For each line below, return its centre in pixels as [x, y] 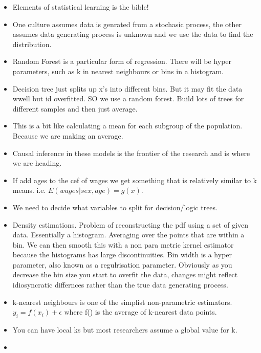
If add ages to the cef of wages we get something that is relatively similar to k [135, 180]
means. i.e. [29, 190]
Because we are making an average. [68, 135]
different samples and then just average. [75, 108]
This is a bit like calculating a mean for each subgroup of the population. [127, 126]
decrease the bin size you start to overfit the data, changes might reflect [125, 274]
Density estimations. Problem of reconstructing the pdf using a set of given [130, 224]
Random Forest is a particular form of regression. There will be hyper [122, 61]
